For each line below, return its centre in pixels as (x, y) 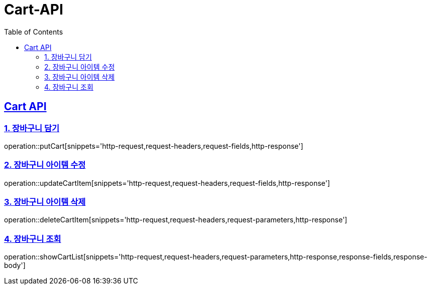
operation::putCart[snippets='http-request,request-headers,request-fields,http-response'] (154, 146)
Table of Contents (34, 32)
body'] (15, 265)
